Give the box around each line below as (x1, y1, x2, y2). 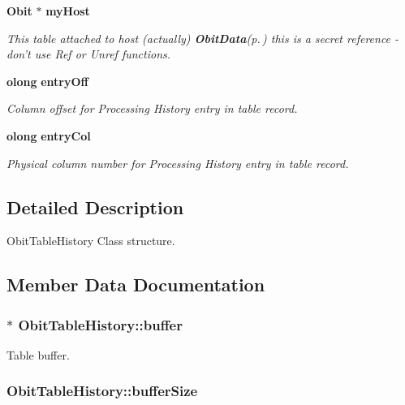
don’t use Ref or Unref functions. (6, 45, 171, 62)
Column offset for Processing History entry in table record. (6, 100, 298, 117)
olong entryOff (6, 72, 88, 89)
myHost (45, 2, 90, 19)
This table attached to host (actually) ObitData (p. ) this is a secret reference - (6, 29, 399, 46)
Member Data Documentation (6, 272, 265, 297)
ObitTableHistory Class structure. (6, 232, 175, 249)
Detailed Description (6, 194, 184, 219)
